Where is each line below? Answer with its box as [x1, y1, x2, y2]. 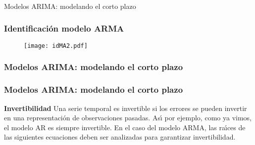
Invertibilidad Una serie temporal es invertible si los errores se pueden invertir [4, 103, 247, 113]
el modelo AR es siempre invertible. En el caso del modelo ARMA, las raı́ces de [4, 122, 246, 132]
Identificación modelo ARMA [4, 22, 124, 34]
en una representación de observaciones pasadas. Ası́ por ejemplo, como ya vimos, [4, 112, 252, 123]
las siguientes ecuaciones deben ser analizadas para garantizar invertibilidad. [4, 132, 236, 142]
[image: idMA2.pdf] [24, 42, 88, 49]
